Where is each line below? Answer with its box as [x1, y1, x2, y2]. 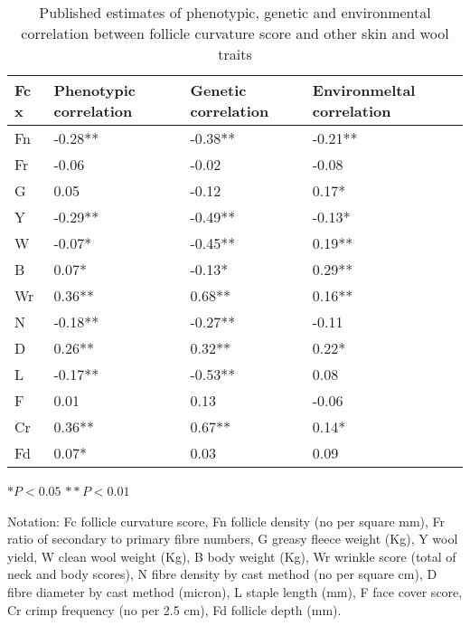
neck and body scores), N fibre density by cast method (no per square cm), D [7, 564, 437, 583]
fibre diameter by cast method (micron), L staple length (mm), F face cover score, [7, 582, 463, 601]
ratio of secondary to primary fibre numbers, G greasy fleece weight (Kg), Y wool [7, 529, 458, 548]
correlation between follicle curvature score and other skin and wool [21, 23, 449, 43]
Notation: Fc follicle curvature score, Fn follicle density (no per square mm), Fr [7, 511, 446, 530]
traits [218, 43, 252, 64]
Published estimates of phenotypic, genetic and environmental [39, 2, 431, 23]
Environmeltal [312, 80, 416, 100]
